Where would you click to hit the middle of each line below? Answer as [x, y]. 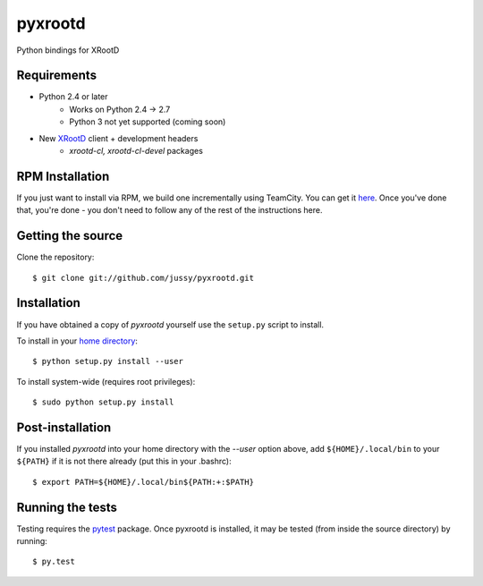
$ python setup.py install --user [108, 361]
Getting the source [70, 236]
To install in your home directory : [77, 341]
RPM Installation [63, 176]
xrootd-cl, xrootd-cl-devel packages [136, 151]
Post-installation [64, 427]
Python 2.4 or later [73, 97]
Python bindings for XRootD [68, 50]
